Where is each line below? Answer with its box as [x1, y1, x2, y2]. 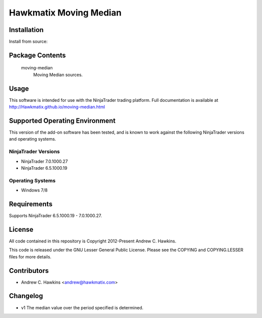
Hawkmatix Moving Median [9, 7, 122, 18]
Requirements [9, 200, 53, 208]
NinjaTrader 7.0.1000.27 [21, 158, 68, 164]
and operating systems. [9, 136, 56, 142]
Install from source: [9, 39, 48, 45]
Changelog [9, 292, 43, 300]
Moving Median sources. [33, 72, 83, 78]
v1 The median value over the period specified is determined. [21, 304, 144, 310]
